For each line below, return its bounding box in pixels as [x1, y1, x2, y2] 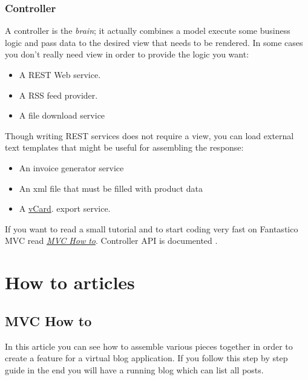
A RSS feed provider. [19, 88, 98, 101]
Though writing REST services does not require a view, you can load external [5, 129, 294, 142]
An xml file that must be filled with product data [19, 182, 203, 194]
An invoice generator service [19, 161, 124, 174]
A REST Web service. [19, 68, 101, 80]
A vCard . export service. [19, 202, 111, 215]
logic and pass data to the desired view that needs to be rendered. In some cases [5, 36, 303, 48]
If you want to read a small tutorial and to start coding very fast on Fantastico [5, 222, 298, 235]
